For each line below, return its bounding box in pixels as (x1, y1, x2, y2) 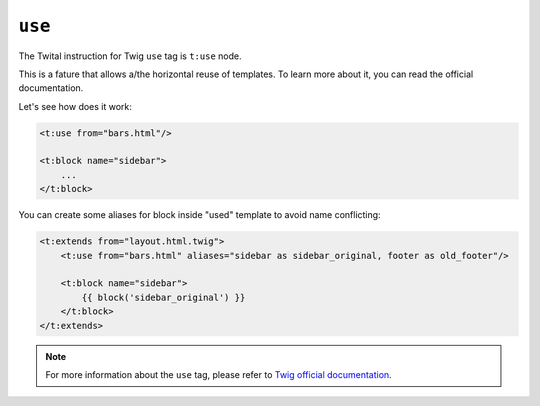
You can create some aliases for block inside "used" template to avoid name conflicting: (18, 209, 381, 221)
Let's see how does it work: (18, 100, 132, 112)
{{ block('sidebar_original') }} (81, 291, 246, 303)
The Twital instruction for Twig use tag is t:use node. (18, 50, 242, 62)
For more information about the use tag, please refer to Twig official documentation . (45, 368, 392, 380)
